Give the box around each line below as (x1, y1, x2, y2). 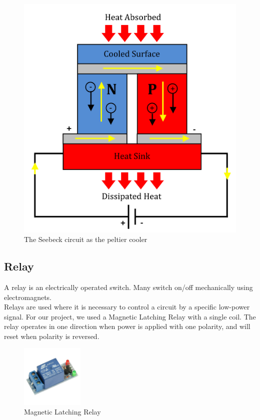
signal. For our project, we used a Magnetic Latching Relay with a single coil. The (4, 311, 256, 321)
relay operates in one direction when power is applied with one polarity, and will (4, 321, 250, 331)
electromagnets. (4, 291, 51, 302)
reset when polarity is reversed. (4, 330, 99, 341)
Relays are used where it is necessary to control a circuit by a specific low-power (4, 301, 250, 312)
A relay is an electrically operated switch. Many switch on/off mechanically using (4, 281, 253, 292)
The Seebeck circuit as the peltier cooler (24, 234, 147, 244)
